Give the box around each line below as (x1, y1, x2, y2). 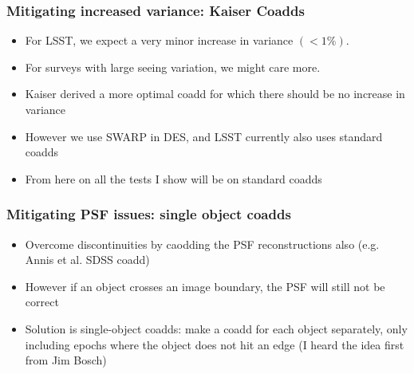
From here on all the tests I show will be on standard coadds (25, 170, 322, 187)
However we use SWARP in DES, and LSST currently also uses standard (25, 128, 383, 144)
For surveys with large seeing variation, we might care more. (25, 58, 321, 75)
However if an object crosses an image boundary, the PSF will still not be (25, 278, 385, 294)
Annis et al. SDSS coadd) (25, 251, 150, 268)
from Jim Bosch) (25, 352, 107, 368)
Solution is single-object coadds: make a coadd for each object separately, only (25, 320, 408, 337)
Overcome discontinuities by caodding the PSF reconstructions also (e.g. (25, 235, 380, 252)
